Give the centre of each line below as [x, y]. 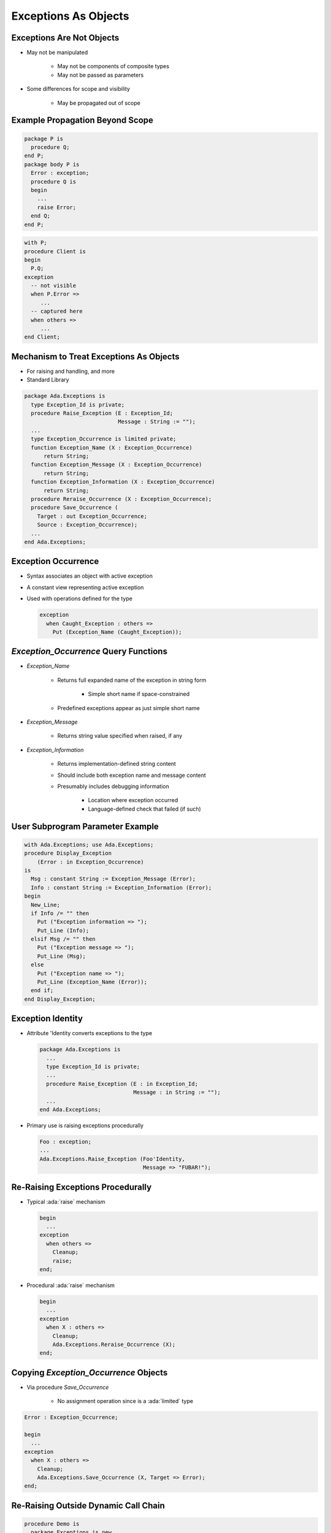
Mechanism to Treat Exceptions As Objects [96, 357]
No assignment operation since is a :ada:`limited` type [125, 1401]
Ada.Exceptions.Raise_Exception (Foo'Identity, [112, 1159]
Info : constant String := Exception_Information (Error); [121, 887]
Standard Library [48, 380]
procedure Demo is [52, 1523]
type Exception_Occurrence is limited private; [104, 439]
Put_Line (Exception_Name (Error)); [92, 982]
